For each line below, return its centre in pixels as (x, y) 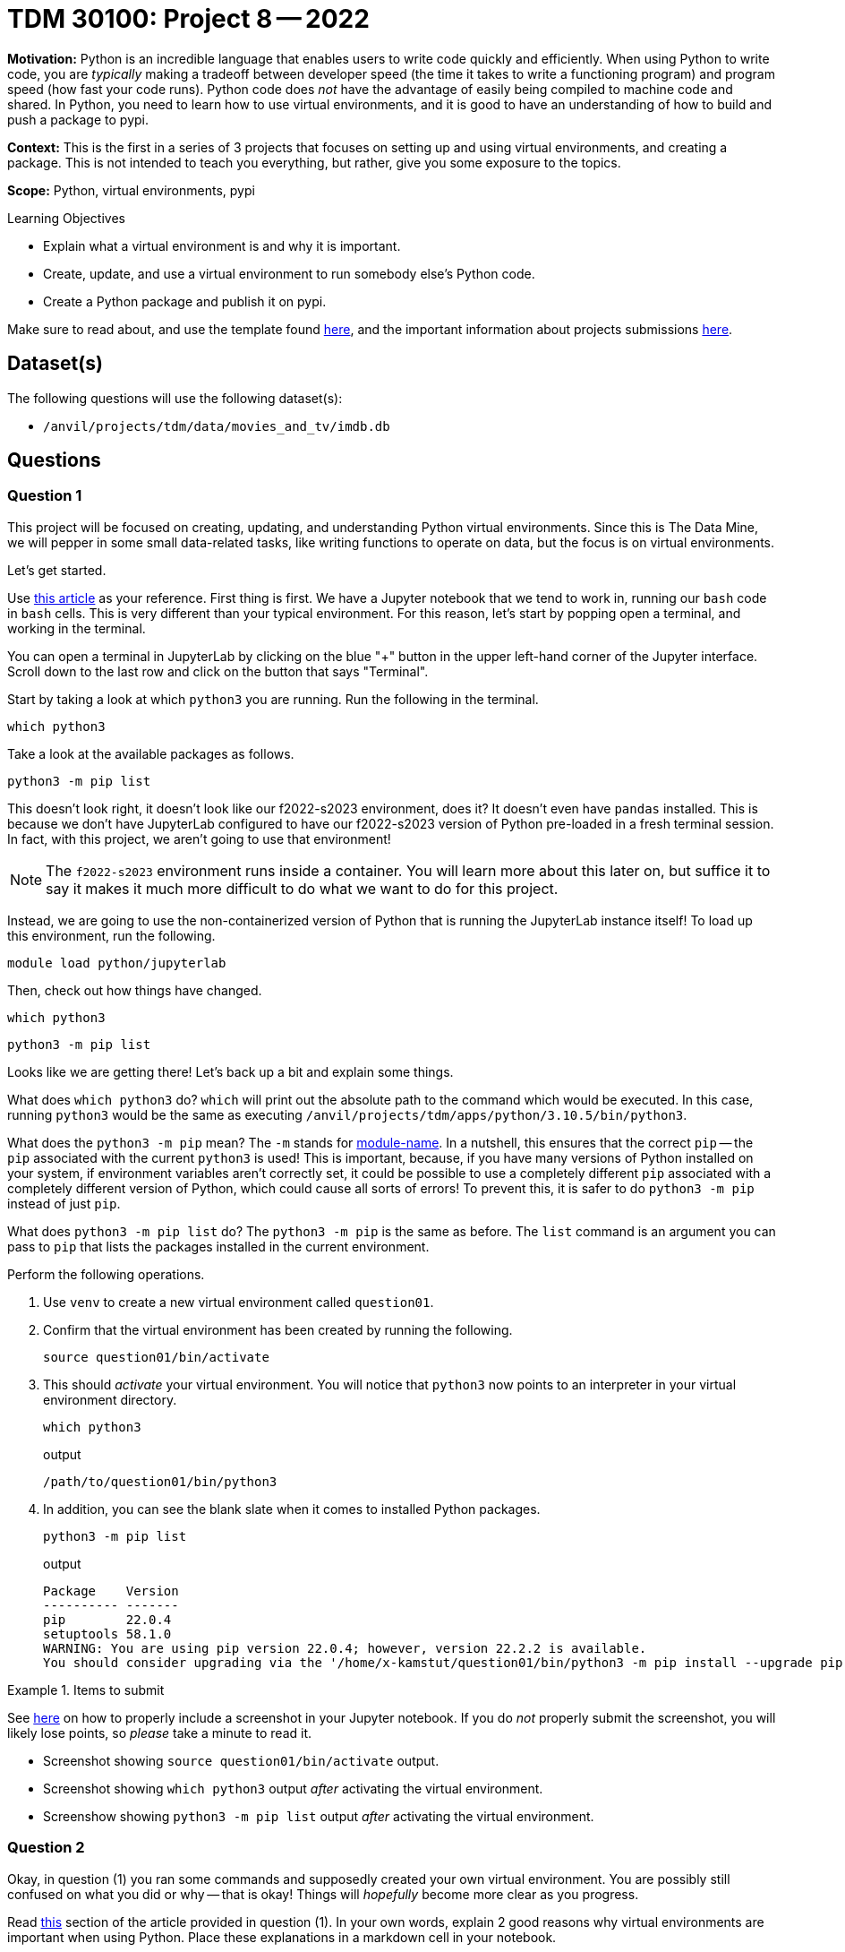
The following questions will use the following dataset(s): (175, 398)
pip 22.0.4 (107, 1619)
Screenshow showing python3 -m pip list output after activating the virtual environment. (319, 1816)
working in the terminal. (77, 628)
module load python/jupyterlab (117, 963)
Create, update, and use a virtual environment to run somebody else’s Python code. (289, 273)
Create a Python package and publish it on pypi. (185, 301)
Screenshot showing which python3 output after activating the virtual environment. (293, 1788)
